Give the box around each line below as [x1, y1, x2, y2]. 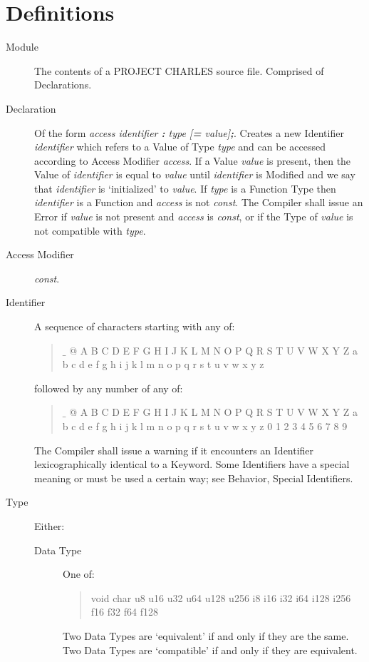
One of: [63, 566, 95, 581]
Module [6, 39, 38, 54]
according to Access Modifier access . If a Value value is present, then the [34, 153, 351, 168]
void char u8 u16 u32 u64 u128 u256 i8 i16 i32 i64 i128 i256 [90, 590, 351, 605]
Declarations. [34, 77, 92, 92]
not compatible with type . [34, 223, 146, 238]
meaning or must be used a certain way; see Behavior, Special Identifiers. [34, 470, 353, 485]
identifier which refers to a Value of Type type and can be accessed [34, 139, 326, 154]
